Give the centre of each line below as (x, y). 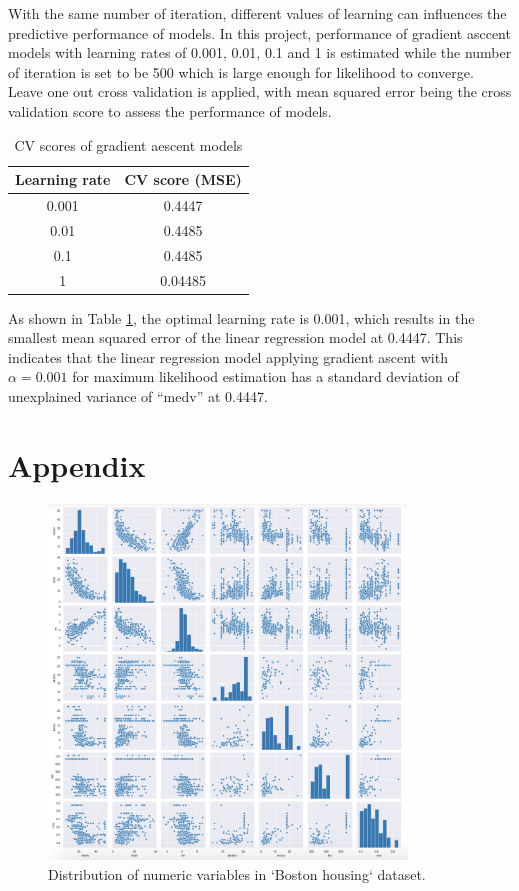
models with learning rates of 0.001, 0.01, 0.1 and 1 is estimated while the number (260, 52)
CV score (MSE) (183, 179)
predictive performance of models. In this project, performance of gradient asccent (259, 32)
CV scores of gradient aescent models (128, 144)
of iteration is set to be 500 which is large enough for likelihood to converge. (241, 71)
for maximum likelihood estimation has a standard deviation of (265, 376)
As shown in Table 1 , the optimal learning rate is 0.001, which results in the (241, 317)
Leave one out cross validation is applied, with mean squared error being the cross (260, 91)
